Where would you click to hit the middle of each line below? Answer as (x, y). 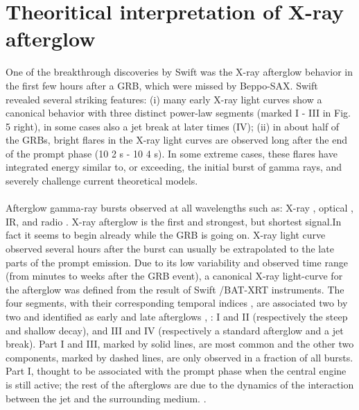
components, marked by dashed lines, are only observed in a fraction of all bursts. (179, 357)
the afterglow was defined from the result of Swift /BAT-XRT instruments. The (175, 289)
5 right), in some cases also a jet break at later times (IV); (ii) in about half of (173, 126)
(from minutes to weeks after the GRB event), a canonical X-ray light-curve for (174, 276)
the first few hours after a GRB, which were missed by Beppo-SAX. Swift (162, 85)
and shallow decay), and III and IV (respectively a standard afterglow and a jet (175, 330)
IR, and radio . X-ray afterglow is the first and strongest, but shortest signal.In (174, 221)
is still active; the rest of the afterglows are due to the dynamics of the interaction (180, 384)
